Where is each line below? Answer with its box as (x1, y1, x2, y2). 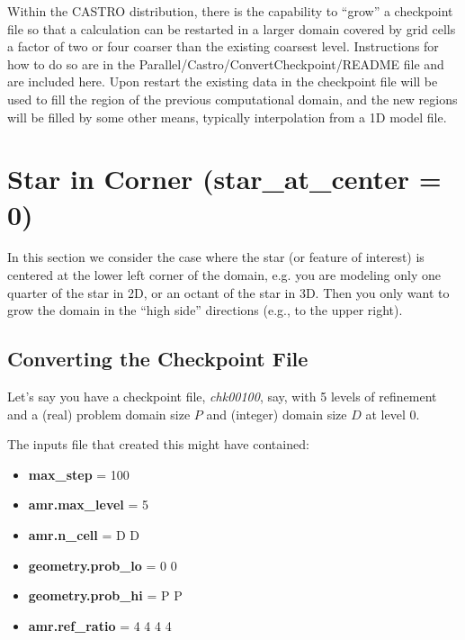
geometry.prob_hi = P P (28, 586, 183, 605)
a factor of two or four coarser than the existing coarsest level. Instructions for (7, 37, 439, 56)
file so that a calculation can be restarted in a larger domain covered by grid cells (7, 19, 456, 38)
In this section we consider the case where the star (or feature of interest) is (7, 248, 425, 266)
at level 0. (365, 404, 420, 423)
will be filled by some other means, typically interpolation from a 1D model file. (7, 107, 447, 126)
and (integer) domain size (206, 404, 347, 423)
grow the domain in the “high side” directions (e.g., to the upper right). (7, 301, 403, 320)
